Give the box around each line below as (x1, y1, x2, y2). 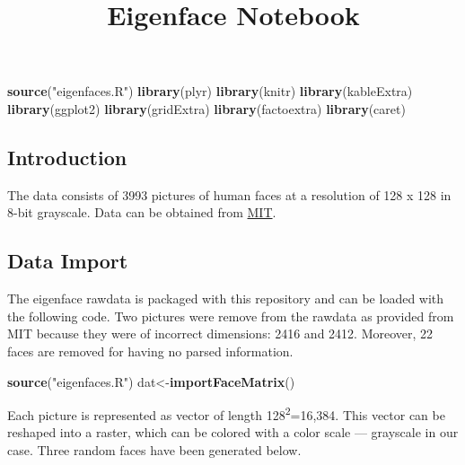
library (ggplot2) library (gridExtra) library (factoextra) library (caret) (7, 99, 406, 118)
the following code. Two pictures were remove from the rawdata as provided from (7, 306, 454, 325)
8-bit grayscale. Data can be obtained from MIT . (7, 203, 276, 222)
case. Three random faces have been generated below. (7, 440, 302, 459)
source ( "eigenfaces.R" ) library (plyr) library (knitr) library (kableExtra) (7, 82, 413, 101)
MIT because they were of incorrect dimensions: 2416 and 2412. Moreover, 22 (7, 324, 434, 343)
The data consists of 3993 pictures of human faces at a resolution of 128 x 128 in (7, 185, 452, 204)
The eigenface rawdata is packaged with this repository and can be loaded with (7, 289, 444, 308)
